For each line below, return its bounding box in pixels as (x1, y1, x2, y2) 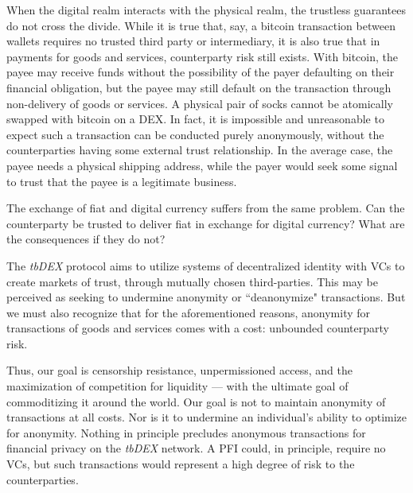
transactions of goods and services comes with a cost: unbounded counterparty (6, 320, 389, 336)
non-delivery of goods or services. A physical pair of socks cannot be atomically (6, 95, 393, 111)
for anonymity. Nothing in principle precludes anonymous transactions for (6, 424, 366, 441)
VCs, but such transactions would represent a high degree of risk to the (6, 456, 355, 472)
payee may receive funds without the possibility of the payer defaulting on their (6, 64, 395, 80)
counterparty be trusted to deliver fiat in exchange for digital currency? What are (6, 215, 405, 231)
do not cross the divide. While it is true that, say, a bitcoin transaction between (6, 17, 395, 33)
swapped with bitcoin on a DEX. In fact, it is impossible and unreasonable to (6, 111, 384, 127)
